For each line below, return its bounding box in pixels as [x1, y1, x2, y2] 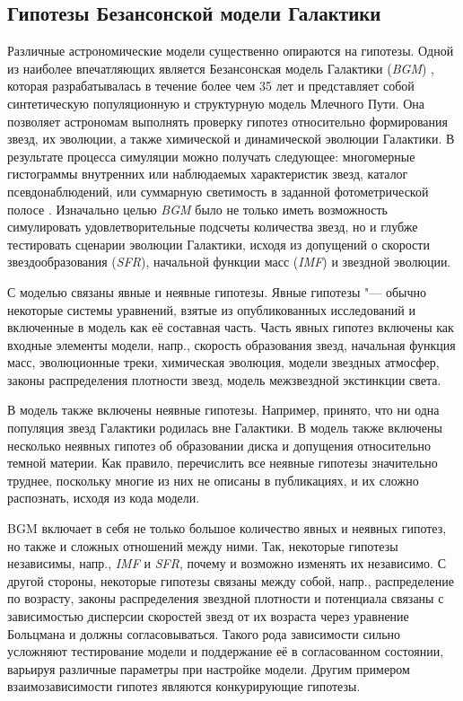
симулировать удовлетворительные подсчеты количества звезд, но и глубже [7, 217, 418, 236]
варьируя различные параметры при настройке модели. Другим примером [7, 659, 410, 678]
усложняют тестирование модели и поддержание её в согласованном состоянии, [7, 642, 444, 661]
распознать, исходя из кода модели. [7, 488, 200, 507]
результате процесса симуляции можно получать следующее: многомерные [7, 146, 415, 165]
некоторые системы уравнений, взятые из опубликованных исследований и [7, 300, 415, 319]
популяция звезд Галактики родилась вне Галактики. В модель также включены [7, 418, 442, 437]
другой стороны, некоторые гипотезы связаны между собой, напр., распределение [7, 571, 454, 590]
